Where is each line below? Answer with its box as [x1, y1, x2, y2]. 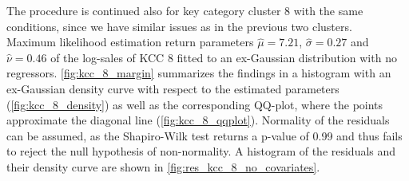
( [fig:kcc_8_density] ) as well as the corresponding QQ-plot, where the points [6, 96, 383, 112]
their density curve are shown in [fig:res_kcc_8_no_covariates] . [6, 158, 320, 175]
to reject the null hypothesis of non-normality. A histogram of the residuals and [6, 143, 396, 159]
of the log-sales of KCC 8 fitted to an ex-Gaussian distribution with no [50, 49, 397, 65]
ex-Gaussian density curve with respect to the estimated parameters [6, 80, 340, 96]
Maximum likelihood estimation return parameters [6, 33, 254, 50]
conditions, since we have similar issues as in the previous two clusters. [6, 18, 352, 34]
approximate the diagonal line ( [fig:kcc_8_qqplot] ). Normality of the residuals [6, 112, 390, 128]
